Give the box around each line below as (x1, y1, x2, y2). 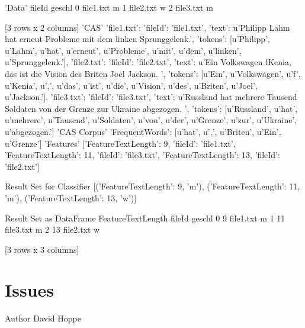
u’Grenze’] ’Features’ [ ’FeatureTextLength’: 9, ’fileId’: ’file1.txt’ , (5, 137, 236, 149)
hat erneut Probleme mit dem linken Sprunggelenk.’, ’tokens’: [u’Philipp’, (5, 33, 270, 45)
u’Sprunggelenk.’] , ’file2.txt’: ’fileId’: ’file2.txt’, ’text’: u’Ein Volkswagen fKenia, (5, 56, 291, 68)
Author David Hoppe (5, 312, 81, 324)
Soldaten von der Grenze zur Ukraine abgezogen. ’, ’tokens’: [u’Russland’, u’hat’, (5, 102, 298, 114)
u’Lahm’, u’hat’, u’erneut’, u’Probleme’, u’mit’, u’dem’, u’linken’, (5, 44, 242, 56)
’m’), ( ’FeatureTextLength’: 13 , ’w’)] (5, 191, 137, 204)
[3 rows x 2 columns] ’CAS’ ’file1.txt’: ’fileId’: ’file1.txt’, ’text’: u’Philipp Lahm (5, 21, 290, 33)
